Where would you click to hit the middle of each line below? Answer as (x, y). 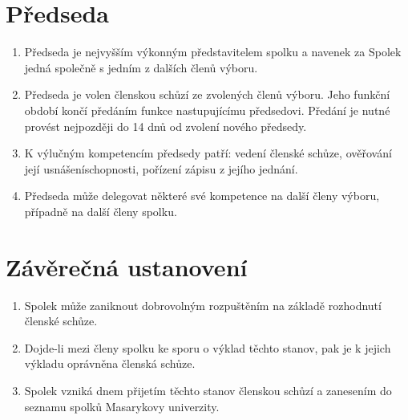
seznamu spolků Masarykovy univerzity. (122, 406)
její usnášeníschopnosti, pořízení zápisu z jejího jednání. (161, 168)
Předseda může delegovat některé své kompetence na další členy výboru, (202, 196)
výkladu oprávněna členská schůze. (110, 363)
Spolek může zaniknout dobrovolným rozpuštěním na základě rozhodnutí (203, 305)
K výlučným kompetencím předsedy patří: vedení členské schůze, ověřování (208, 153)
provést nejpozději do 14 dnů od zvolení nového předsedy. (166, 126)
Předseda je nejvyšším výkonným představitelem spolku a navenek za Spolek (213, 52)
